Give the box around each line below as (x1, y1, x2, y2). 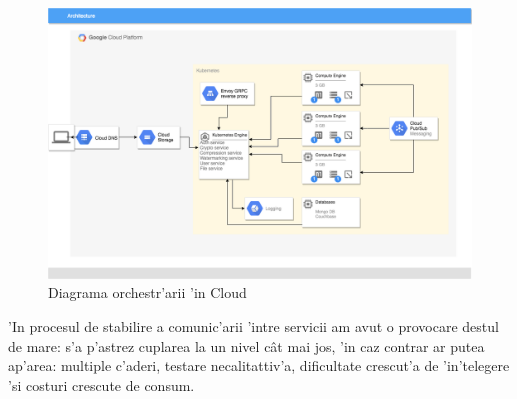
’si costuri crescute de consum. (8, 374, 195, 395)
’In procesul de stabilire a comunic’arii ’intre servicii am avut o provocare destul (8, 315, 499, 336)
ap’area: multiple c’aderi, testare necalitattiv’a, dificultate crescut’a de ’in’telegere (8, 355, 510, 376)
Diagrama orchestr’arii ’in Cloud (48, 282, 247, 303)
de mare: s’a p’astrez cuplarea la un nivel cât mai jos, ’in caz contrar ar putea (8, 335, 485, 356)
